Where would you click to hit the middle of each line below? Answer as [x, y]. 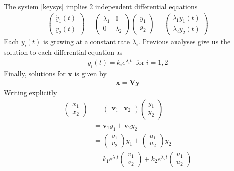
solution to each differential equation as [63, 52]
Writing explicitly [30, 92]
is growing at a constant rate [87, 42]
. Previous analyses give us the [184, 42]
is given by [90, 73]
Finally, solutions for [35, 73]
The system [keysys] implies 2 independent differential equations [101, 6]
